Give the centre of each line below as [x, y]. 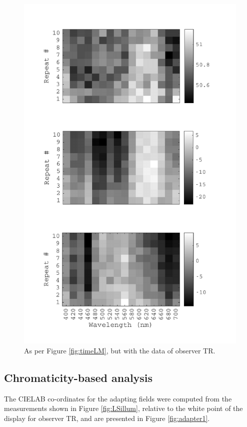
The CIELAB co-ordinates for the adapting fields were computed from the [118, 398]
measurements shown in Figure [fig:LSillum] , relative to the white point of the [123, 408]
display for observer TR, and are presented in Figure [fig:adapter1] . [107, 418]
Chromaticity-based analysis [78, 377]
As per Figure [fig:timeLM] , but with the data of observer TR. [120, 350]
